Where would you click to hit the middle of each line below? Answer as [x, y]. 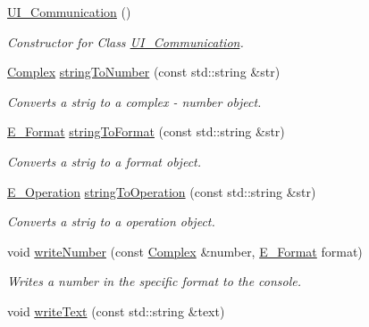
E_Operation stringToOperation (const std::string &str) [162, 191]
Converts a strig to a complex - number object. [134, 101]
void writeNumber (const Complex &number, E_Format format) [185, 251]
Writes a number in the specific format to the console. [155, 281]
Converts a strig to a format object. [105, 161]
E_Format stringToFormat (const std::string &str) [146, 131]
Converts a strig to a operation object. [111, 221]
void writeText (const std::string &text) [116, 311]
